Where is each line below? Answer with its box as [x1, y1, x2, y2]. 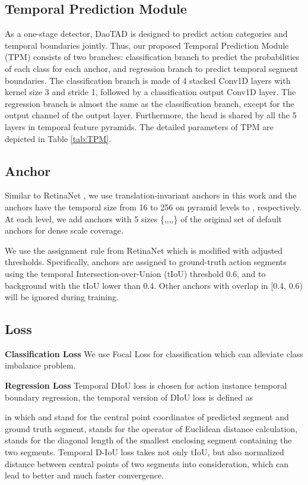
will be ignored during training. [5, 291, 119, 303]
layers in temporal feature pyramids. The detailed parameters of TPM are [5, 120, 274, 133]
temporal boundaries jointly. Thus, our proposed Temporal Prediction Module [5, 39, 289, 51]
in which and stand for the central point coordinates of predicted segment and [5, 411, 289, 423]
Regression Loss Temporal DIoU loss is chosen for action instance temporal [5, 379, 287, 392]
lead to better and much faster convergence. [5, 469, 164, 481]
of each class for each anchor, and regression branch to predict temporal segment [5, 62, 299, 74]
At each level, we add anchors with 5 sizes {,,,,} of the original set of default [5, 212, 282, 225]
